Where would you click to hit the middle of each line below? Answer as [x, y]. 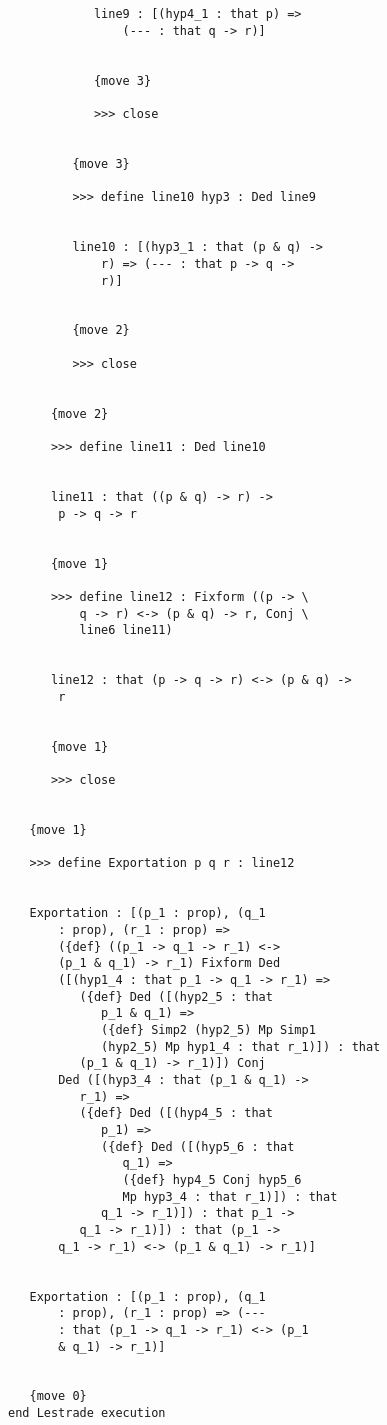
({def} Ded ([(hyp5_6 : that [198, 1146]
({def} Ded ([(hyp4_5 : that [176, 1113]
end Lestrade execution [87, 1413]
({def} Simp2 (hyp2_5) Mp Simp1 [208, 1030]
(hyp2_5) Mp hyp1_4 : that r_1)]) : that [241, 1046]
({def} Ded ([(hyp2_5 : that [176, 996]
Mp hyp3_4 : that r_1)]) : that [230, 1196]
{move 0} [58, 1396]
